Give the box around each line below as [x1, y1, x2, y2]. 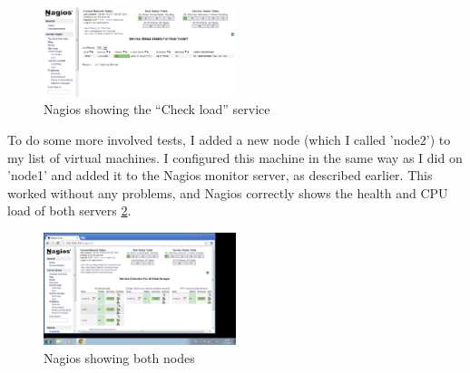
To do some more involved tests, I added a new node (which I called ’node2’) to [7, 130, 451, 149]
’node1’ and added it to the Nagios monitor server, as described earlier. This [7, 166, 433, 185]
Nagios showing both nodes [44, 348, 195, 367]
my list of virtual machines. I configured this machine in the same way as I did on [7, 148, 463, 167]
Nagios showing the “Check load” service [44, 100, 270, 119]
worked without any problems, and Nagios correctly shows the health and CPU [7, 183, 448, 202]
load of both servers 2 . [7, 201, 132, 220]
